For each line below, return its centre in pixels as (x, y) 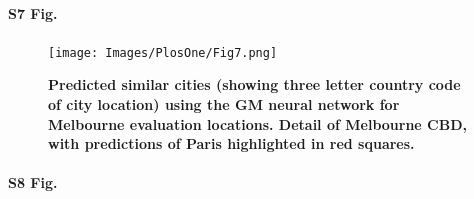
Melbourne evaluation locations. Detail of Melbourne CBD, (257, 123)
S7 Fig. (33, 12)
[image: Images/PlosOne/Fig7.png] (163, 52)
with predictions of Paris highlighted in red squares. (231, 143)
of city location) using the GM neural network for (224, 104)
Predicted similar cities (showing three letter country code (254, 84)
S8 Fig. (33, 182)
